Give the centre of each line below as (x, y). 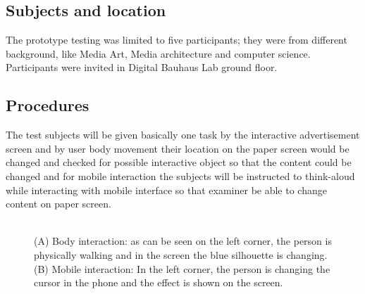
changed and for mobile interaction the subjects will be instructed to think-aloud (180, 175)
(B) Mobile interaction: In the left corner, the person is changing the (182, 268)
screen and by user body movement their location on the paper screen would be (178, 148)
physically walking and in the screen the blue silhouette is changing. (181, 254)
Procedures (48, 105)
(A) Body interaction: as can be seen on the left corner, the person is (183, 241)
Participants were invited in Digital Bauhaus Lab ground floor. (142, 67)
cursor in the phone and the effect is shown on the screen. (159, 282)
